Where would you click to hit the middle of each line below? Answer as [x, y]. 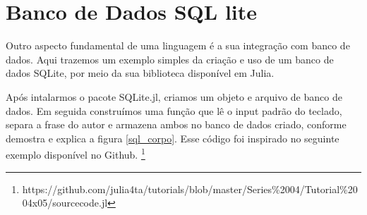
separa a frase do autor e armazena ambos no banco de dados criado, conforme [176, 124]
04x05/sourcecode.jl [65, 203]
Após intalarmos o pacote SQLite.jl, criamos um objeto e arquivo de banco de [174, 96]
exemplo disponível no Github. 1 [76, 153]
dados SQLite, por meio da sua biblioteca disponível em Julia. [140, 73]
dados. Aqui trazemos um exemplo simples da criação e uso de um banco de [170, 59]
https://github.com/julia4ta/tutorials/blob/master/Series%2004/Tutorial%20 [190, 189]
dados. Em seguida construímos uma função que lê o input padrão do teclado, [174, 110]
